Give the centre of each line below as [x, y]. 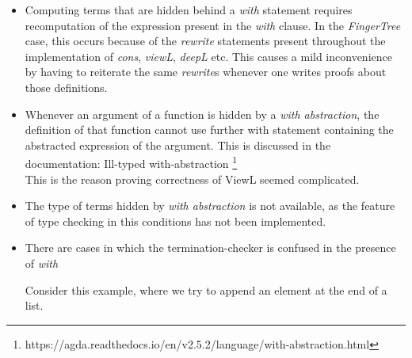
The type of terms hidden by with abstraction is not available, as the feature [210, 206]
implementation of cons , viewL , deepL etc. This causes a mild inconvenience [208, 56]
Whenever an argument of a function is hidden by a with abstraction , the [202, 114]
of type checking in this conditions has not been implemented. [175, 221]
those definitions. [66, 87]
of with [42, 263]
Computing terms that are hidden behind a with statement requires [189, 10]
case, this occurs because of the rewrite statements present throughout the [205, 41]
